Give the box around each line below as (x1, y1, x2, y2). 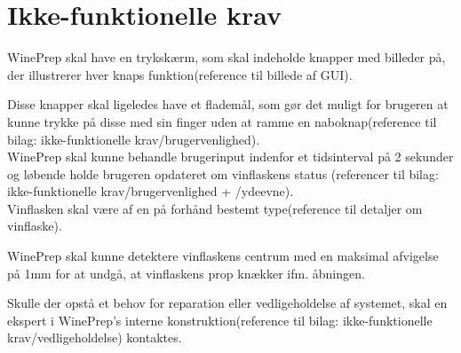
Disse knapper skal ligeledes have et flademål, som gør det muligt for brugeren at (7, 95, 449, 114)
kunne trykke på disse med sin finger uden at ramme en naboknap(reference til (7, 112, 437, 130)
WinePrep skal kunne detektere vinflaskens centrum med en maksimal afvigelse (7, 247, 439, 265)
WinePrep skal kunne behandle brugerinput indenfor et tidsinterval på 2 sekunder (7, 147, 454, 166)
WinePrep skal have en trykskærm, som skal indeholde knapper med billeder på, (7, 48, 446, 67)
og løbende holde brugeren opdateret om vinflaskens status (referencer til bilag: (7, 164, 439, 183)
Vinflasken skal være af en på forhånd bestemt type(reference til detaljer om (7, 199, 423, 217)
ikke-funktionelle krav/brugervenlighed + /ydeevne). (7, 182, 294, 200)
